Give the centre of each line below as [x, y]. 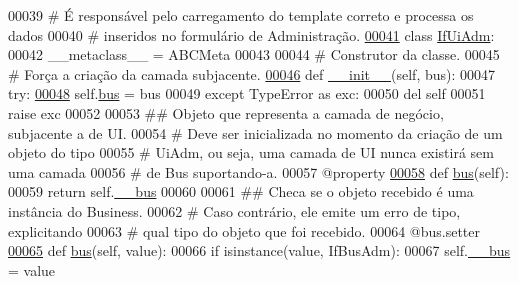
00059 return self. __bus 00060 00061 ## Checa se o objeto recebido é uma [241, 191]
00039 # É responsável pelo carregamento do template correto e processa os [241, 15]
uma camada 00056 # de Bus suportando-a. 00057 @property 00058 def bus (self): [258, 171]
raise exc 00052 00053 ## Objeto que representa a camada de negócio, [226, 112]
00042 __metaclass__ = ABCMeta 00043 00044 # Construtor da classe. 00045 [254, 54]
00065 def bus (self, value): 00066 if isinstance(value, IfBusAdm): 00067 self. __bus [259, 250]
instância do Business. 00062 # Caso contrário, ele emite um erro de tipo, [234, 210]
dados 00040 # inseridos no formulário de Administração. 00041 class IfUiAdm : [251, 34]
